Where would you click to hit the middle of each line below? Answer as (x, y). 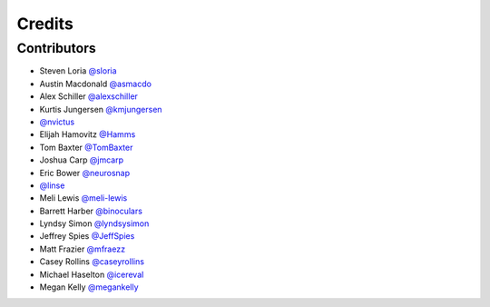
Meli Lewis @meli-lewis (83, 198)
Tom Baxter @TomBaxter (86, 147)
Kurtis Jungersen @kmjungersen (101, 109)
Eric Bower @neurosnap (85, 173)
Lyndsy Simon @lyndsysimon (94, 223)
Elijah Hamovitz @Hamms (88, 134)
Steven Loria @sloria (78, 71)
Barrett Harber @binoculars (91, 211)
